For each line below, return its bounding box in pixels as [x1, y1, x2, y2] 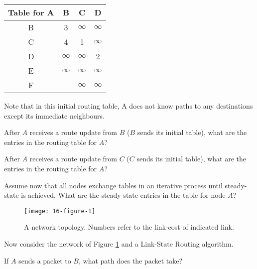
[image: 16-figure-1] [24, 207, 96, 215]
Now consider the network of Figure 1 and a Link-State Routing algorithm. [4, 239, 234, 249]
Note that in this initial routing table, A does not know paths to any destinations [4, 101, 253, 111]
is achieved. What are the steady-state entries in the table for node [21, 190, 226, 200]
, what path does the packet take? [78, 255, 183, 266]
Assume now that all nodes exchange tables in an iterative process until [4, 180, 223, 190]
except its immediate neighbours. [4, 110, 105, 121]
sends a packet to [18, 255, 71, 266]
